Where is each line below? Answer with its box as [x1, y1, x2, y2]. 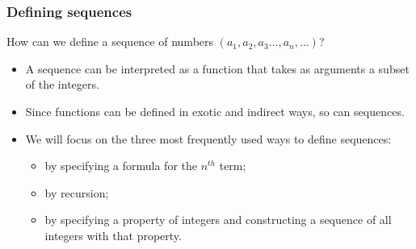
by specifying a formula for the [44, 157, 197, 174]
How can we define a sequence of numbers [6, 33, 214, 50]
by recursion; [44, 184, 109, 201]
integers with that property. [44, 226, 182, 243]
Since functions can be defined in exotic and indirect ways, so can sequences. [25, 103, 405, 119]
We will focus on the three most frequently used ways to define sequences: [25, 130, 392, 147]
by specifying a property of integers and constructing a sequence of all [44, 211, 392, 228]
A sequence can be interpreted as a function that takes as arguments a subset [25, 60, 410, 77]
